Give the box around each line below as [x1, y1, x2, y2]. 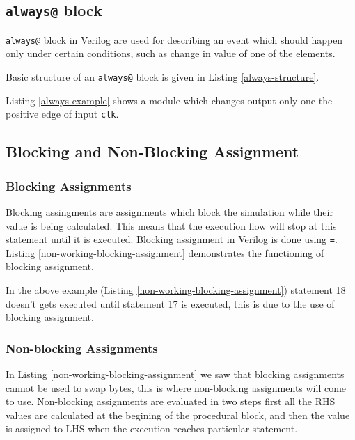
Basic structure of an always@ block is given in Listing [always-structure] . [6, 70, 319, 84]
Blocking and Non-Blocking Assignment [6, 141, 299, 162]
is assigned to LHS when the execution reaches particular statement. [6, 421, 298, 436]
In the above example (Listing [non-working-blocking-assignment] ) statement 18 [6, 282, 346, 297]
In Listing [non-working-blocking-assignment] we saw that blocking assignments [6, 366, 345, 381]
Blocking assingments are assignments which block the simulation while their [6, 204, 333, 219]
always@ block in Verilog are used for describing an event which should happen [6, 32, 343, 47]
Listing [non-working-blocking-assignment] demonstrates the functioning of [6, 245, 324, 260]
